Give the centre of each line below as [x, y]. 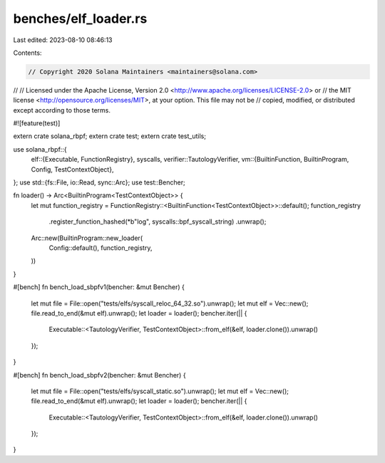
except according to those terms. [62, 110]
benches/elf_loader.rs [80, 19]
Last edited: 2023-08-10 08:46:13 [63, 40]
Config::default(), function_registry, [101, 248]
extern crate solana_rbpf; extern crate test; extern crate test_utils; [110, 136]
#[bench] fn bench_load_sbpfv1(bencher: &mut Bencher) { [99, 287]
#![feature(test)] [37, 123]
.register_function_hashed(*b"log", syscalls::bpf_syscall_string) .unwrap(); [158, 222]
